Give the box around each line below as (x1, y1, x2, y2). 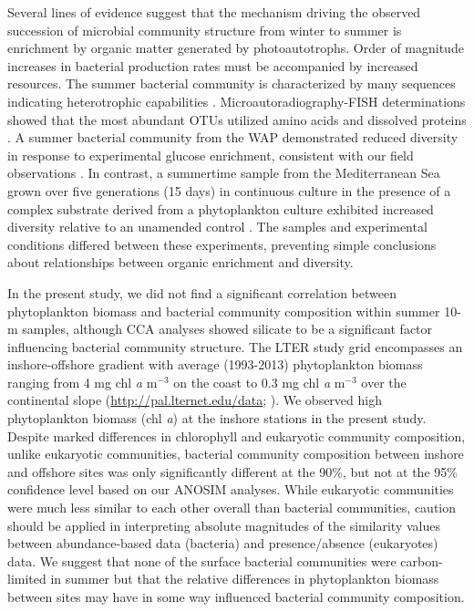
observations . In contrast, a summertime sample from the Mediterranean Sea (7, 163, 440, 182)
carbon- (400, 551, 443, 570)
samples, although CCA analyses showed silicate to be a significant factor (22, 319, 433, 338)
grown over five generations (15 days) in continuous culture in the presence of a (7, 181, 451, 200)
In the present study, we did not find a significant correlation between (7, 283, 397, 302)
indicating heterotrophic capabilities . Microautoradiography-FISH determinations (7, 91, 466, 110)
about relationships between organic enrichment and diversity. (7, 253, 354, 272)
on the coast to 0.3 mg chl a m (173, 372, 345, 391)
